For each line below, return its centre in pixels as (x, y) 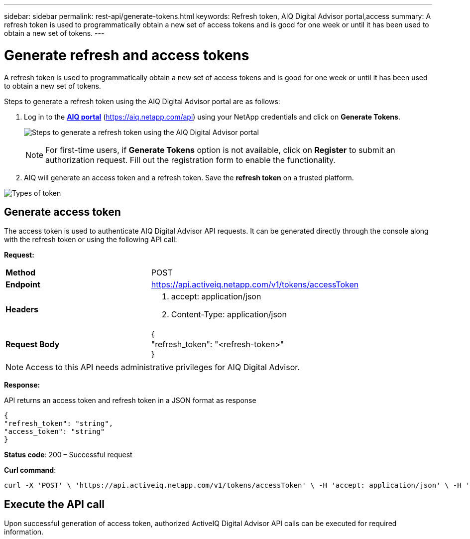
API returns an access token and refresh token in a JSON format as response (130, 401)
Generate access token (62, 212)
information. (24, 532)
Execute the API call (55, 504)
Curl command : (30, 470)
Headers (22, 310)
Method (21, 273)
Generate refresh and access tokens (127, 55)
